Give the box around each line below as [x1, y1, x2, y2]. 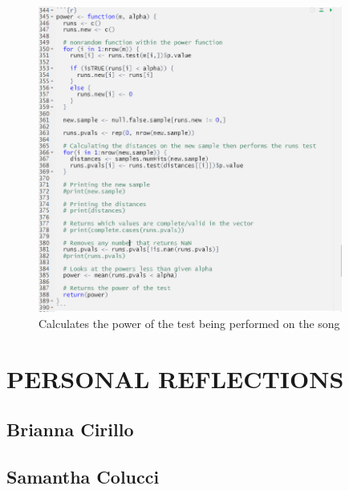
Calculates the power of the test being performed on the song [39, 314, 340, 331]
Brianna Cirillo [6, 417, 134, 442]
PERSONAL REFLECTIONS [6, 362, 344, 395]
